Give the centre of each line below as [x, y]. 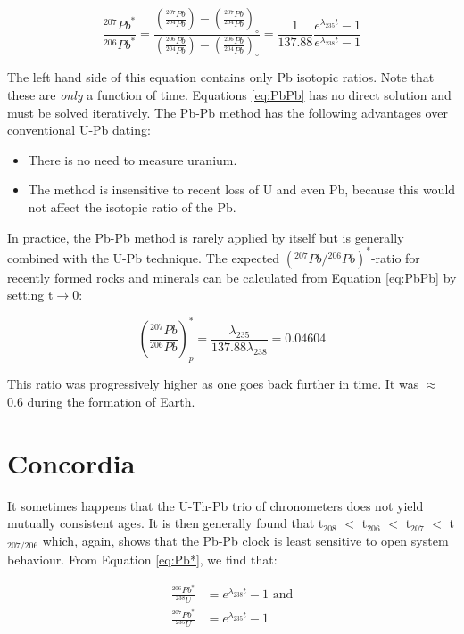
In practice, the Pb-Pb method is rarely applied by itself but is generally [206, 237]
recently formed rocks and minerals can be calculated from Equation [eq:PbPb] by [232, 277]
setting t [30, 295]
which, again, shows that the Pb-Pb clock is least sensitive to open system [245, 540]
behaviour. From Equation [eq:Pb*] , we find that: [142, 560]
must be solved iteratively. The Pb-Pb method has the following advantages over [228, 112]
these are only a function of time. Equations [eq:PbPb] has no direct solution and [229, 95]
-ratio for [395, 257]
